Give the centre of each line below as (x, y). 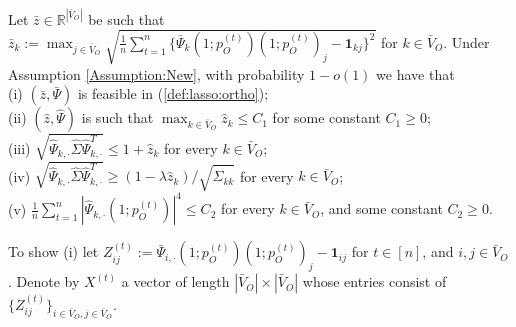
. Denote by (44, 281)
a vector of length (175, 281)
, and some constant (381, 208)
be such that (126, 18)
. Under (466, 41)
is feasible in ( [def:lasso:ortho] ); (173, 93)
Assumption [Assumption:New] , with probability (156, 73)
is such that (117, 117)
